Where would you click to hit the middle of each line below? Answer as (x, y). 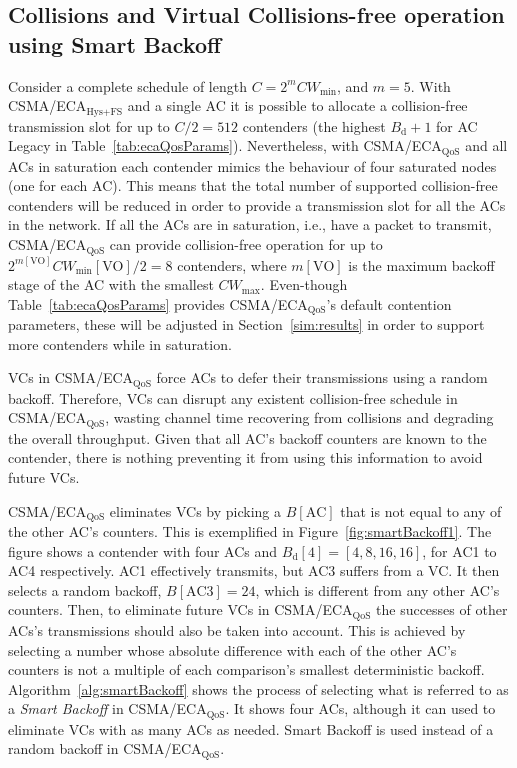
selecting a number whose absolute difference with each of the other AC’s (232, 649)
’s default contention (389, 303)
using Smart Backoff (115, 43)
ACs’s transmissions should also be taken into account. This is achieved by (237, 629)
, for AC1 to (459, 550)
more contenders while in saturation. (120, 343)
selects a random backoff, (85, 589)
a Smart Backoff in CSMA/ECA (107, 708)
